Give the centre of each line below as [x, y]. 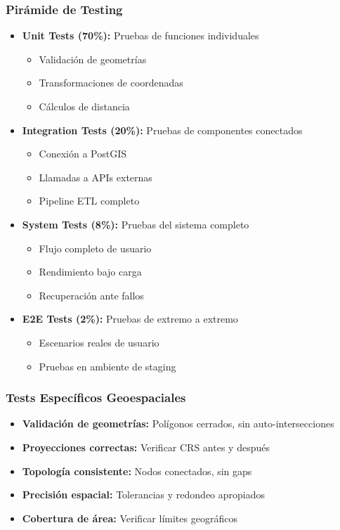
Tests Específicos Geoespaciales [96, 397]
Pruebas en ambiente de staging [107, 366]
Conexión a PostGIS [83, 154]
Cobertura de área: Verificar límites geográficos [130, 518]
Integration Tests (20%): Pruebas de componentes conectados [162, 130]
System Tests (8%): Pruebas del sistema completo [136, 224]
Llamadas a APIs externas [96, 177]
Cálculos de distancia [84, 106]
